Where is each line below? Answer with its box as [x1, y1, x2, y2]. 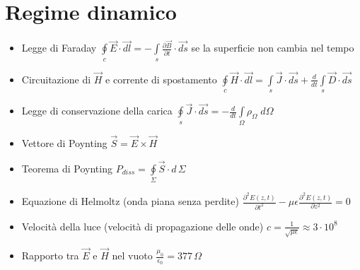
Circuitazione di [21, 71, 91, 86]
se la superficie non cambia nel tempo [191, 40, 354, 55]
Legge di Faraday [21, 40, 97, 55]
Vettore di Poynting [21, 135, 108, 150]
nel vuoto [112, 248, 153, 263]
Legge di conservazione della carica [21, 103, 173, 118]
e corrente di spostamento [105, 71, 217, 86]
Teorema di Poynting [21, 160, 112, 175]
